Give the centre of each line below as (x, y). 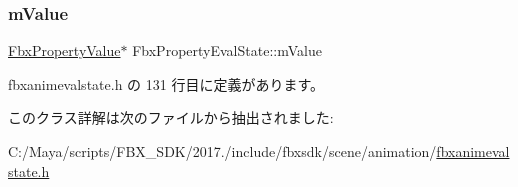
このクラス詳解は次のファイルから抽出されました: (171, 117)
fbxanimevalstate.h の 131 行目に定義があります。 (166, 83)
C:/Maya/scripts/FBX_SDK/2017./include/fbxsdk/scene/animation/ (222, 151)
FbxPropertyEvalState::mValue (227, 50)
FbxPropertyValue (64, 50)
